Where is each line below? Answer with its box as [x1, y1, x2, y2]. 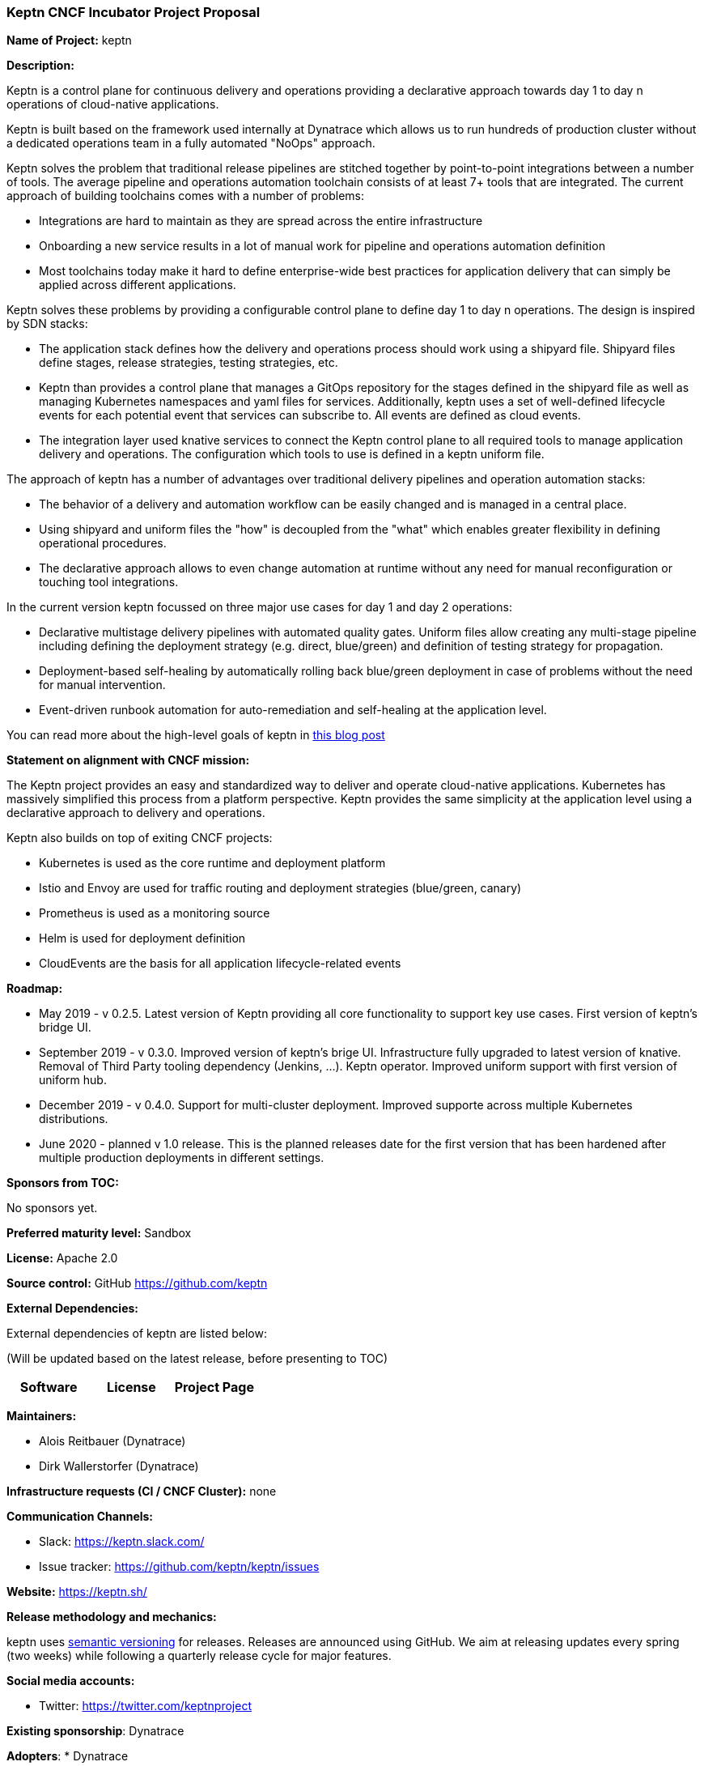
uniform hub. [39, 1073, 107, 1087]
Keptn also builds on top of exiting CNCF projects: [6, 831, 273, 845]
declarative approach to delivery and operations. [6, 806, 265, 820]
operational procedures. [39, 536, 167, 551]
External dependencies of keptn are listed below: [6, 1326, 267, 1341]
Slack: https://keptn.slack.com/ [39, 1534, 205, 1549]
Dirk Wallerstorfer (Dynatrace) [39, 1459, 199, 1474]
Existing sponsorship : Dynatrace [6, 1724, 184, 1738]
